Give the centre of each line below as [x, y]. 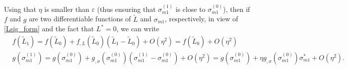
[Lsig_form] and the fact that [49, 29]
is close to [190, 9]
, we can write [138, 29]
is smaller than [67, 9]
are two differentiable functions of [80, 19]
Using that [20, 9]
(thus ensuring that [126, 9]
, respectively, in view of [202, 19]
